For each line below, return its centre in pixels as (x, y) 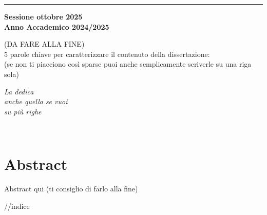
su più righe (23, 111)
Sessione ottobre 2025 (43, 16)
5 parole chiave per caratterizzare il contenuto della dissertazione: (107, 54)
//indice (17, 206)
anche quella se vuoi (36, 101)
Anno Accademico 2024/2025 (57, 26)
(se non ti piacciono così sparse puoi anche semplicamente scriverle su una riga (128, 64)
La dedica (19, 91)
